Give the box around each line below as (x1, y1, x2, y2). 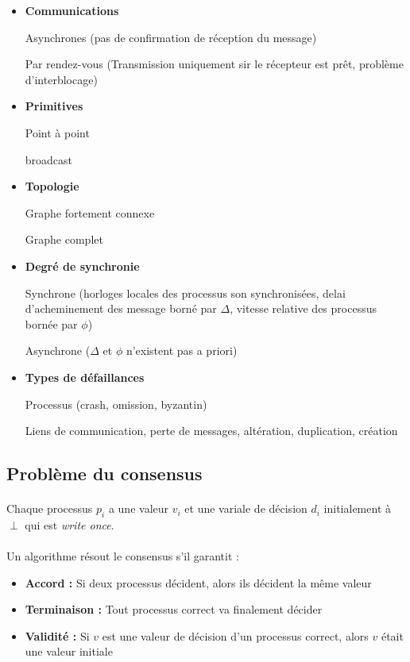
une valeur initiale (25, 643, 113, 660)
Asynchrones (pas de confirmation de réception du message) (25, 29, 317, 45)
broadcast (25, 151, 73, 167)
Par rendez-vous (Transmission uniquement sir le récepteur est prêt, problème (25, 56, 404, 72)
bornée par (25, 315, 78, 332)
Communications (25, 2, 119, 18)
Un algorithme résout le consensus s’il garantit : (6, 548, 239, 564)
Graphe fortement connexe (25, 204, 155, 221)
